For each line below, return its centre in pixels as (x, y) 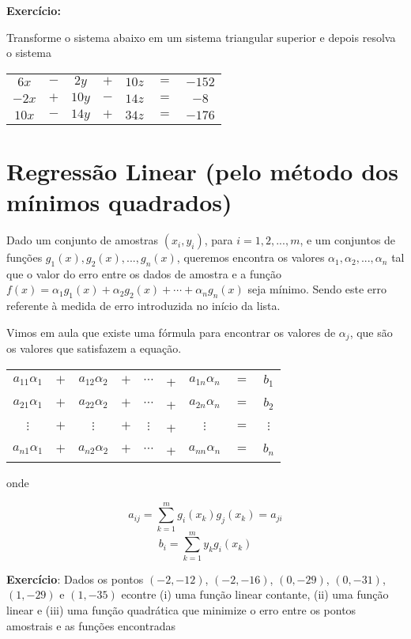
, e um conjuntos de (348, 240)
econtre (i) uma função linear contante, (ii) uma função (255, 594)
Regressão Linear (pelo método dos (202, 170)
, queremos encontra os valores (251, 257)
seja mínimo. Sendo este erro (317, 289)
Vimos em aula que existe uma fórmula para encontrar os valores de (171, 332)
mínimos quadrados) (119, 202)
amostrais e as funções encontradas (91, 625)
